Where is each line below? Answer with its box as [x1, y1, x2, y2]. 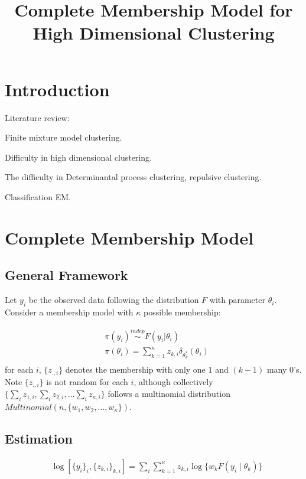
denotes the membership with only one [65, 363, 206, 376]
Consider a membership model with [5, 305, 134, 318]
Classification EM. [5, 190, 71, 203]
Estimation [5, 429, 73, 448]
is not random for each [46, 375, 128, 387]
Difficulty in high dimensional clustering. [5, 151, 152, 163]
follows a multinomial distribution [108, 387, 230, 400]
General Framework [5, 266, 128, 284]
